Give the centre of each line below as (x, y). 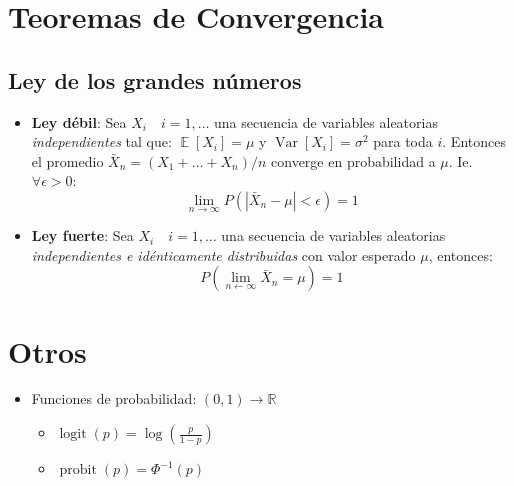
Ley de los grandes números (155, 79)
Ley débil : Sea (79, 121)
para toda (403, 141)
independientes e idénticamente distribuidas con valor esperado (223, 254)
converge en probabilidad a (353, 160)
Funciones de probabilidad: (114, 398)
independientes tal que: (101, 141)
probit (78, 470)
